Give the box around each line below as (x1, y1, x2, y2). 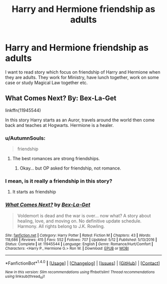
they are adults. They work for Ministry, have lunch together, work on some (5, 74, 159, 80)
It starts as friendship (12, 189, 56, 195)
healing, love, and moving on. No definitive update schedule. (17, 218, 142, 224)
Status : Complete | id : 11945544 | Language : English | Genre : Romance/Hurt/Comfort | (5, 241, 153, 247)
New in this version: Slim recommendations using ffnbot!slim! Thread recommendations (5, 270, 155, 275)
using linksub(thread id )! (5, 274, 45, 280)
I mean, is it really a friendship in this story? (5, 178, 113, 185)
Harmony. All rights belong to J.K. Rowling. (17, 223, 105, 229)
